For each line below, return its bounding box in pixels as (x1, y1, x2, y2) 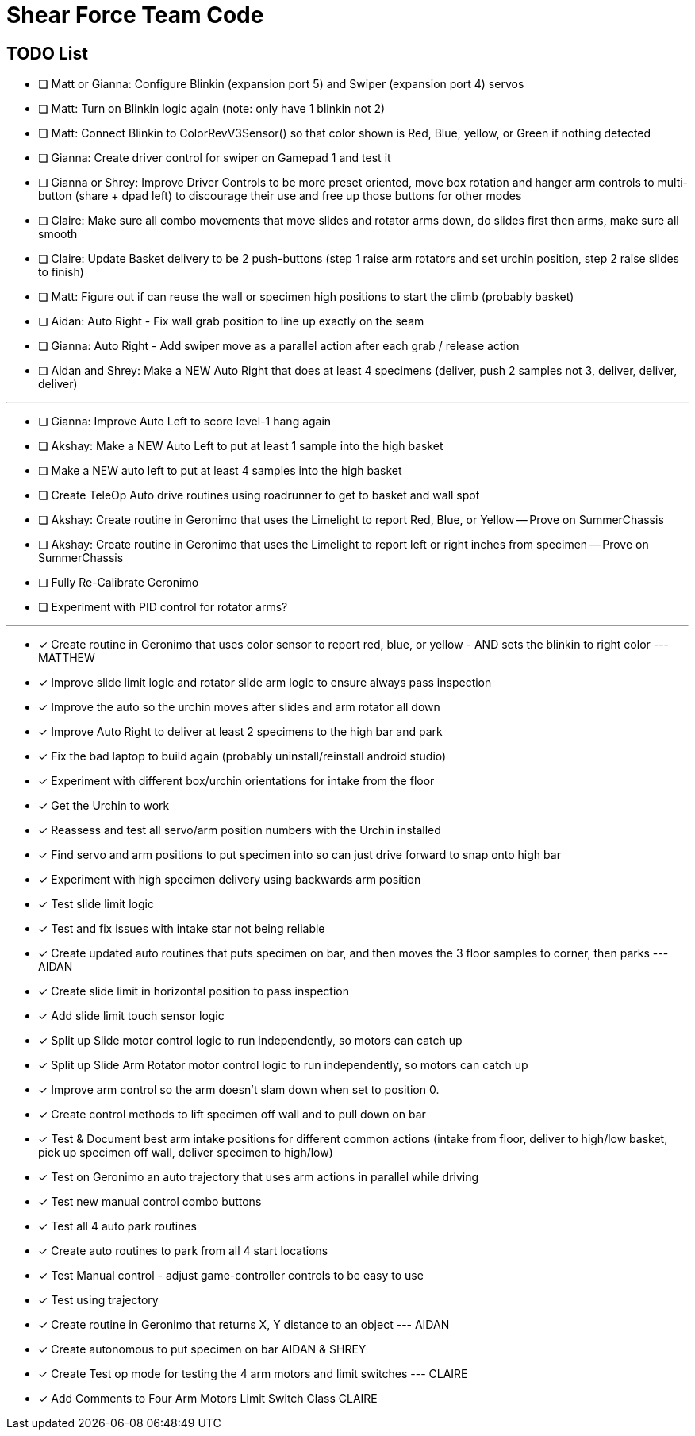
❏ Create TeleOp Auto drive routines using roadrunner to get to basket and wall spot (38, 488, 480, 502)
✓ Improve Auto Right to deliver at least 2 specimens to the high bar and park (38, 725, 443, 739)
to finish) (38, 265, 84, 279)
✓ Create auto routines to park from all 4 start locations (38, 1244, 328, 1258)
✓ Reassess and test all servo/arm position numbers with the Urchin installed (38, 823, 441, 837)
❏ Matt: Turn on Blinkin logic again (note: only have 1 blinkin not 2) (38, 102, 386, 116)
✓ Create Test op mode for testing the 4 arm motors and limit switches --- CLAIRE (38, 1367, 468, 1381)
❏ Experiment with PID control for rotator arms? (38, 600, 288, 614)
